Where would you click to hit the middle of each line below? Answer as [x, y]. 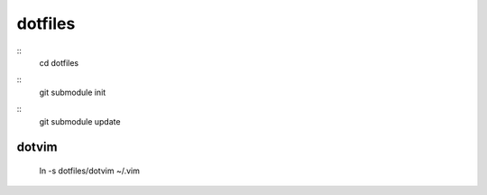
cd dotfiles [59, 62]
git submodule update [80, 121]
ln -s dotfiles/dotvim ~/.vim [89, 171]
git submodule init [73, 92]
